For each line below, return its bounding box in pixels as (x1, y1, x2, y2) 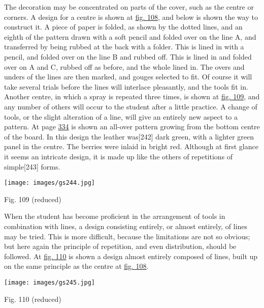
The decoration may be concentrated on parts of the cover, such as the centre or (4, 2, 254, 12)
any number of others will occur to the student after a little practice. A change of (4, 101, 257, 111)
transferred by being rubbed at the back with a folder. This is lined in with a (4, 41, 244, 52)
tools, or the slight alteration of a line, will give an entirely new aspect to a (4, 111, 238, 122)
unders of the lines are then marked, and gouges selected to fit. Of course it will (4, 71, 252, 82)
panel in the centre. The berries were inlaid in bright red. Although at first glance (4, 141, 258, 152)
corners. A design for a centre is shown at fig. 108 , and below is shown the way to (4, 11, 258, 22)
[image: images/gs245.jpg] (4, 278, 95, 286)
